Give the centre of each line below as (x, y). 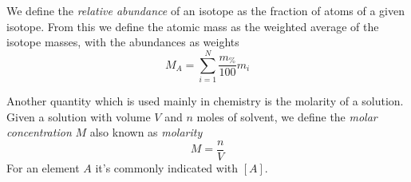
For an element (43, 167)
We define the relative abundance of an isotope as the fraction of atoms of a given (205, 10)
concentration (39, 132)
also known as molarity (146, 132)
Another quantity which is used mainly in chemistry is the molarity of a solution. (205, 100)
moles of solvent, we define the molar (287, 116)
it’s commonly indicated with (167, 167)
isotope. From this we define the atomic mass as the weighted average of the (193, 26)
